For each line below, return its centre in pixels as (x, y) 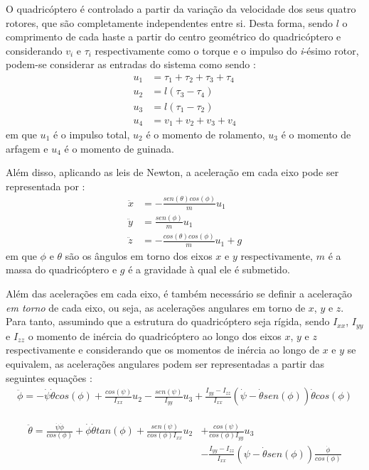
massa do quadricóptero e (61, 269)
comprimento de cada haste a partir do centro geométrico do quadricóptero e (173, 37)
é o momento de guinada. (119, 148)
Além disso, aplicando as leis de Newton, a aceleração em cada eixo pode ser (172, 172)
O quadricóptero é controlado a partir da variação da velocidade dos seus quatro (181, 9)
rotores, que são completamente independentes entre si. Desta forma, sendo (170, 22)
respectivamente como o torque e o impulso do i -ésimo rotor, (227, 50)
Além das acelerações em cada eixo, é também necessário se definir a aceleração (179, 294)
